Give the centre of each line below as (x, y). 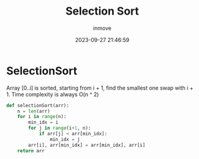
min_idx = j (65, 139)
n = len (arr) (34, 111)
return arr (31, 150)
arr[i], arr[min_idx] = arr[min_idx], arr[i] (87, 145)
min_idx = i (44, 122)
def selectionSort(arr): (38, 105)
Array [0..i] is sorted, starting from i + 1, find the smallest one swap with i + (100, 88)
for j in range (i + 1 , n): (60, 128)
